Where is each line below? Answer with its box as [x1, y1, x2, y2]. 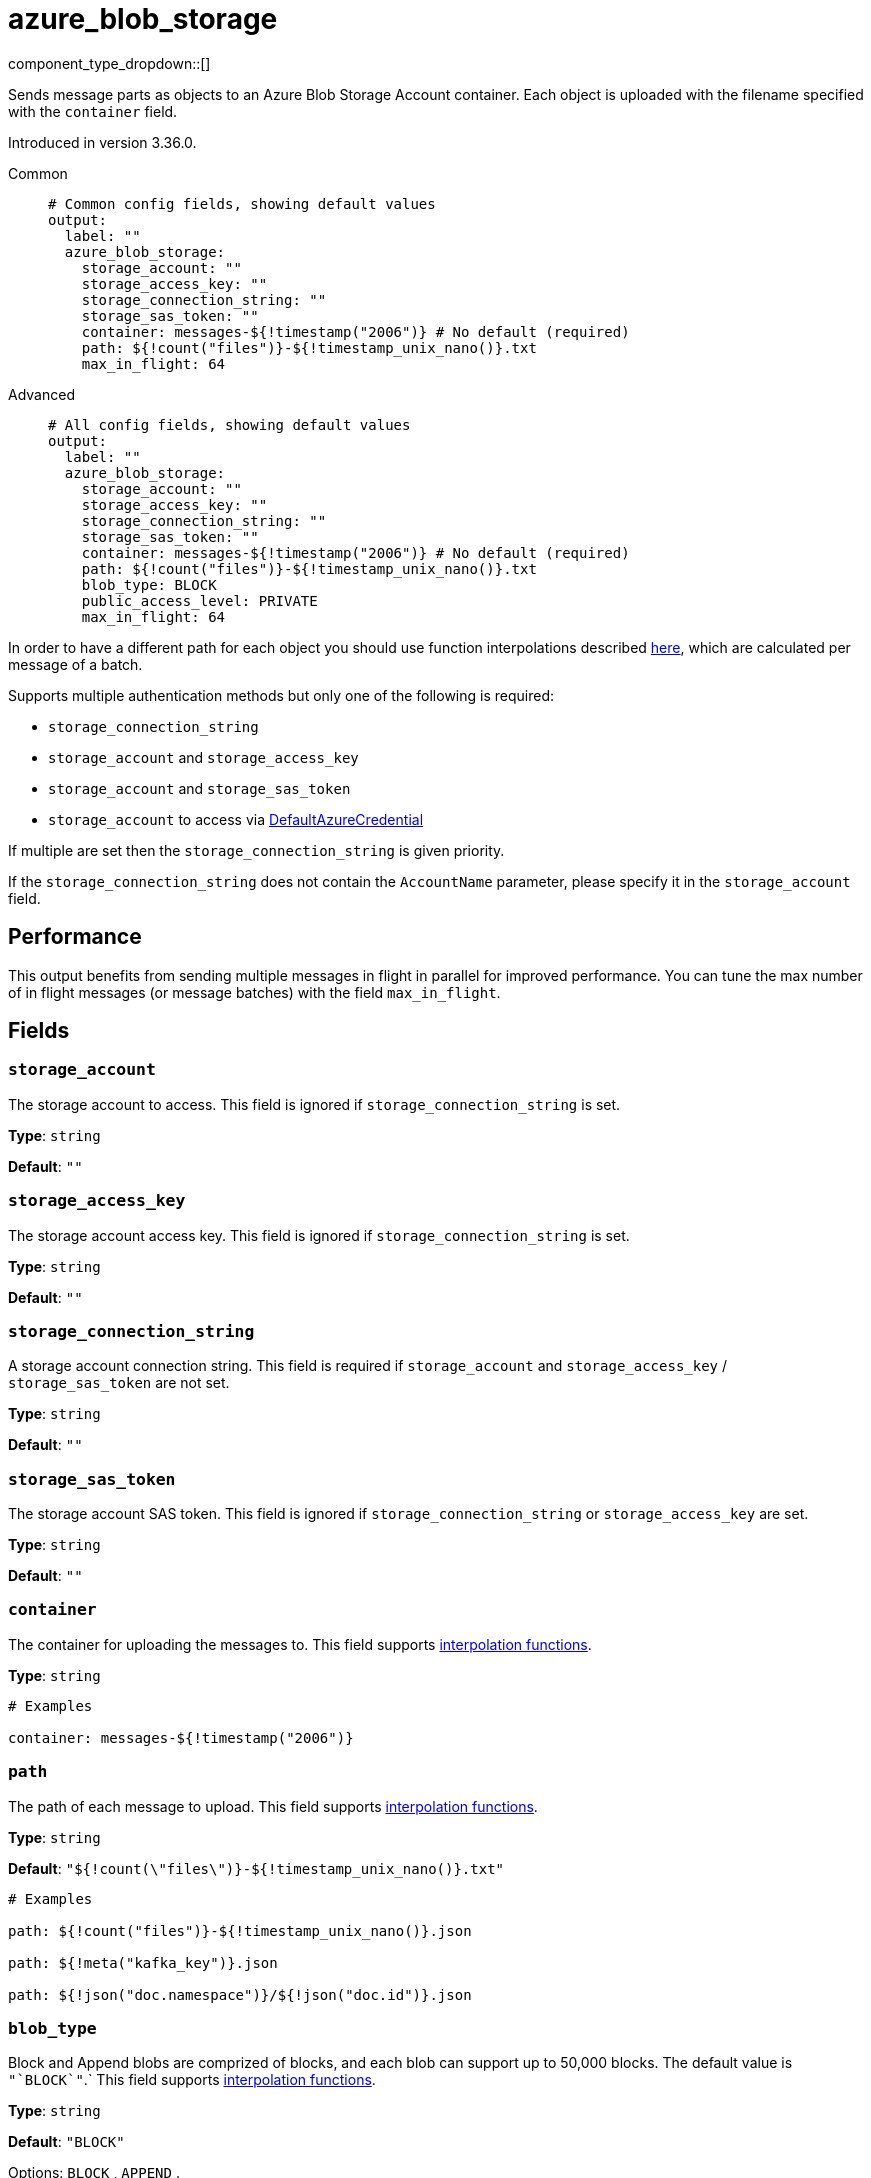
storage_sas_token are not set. [8, 1374, 230, 1392]
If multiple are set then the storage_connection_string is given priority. [8, 841, 505, 859]
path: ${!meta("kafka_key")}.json [8, 1954, 278, 1971]
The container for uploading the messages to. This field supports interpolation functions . [8, 1635, 592, 1653]
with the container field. [8, 102, 178, 120]
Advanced [8, 385, 75, 403]
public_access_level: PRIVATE [81, 592, 318, 609]
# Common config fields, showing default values [48, 195, 436, 212]
